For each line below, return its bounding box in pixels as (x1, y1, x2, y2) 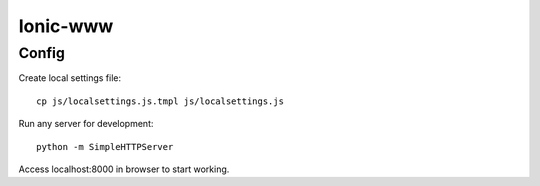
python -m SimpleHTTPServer (36, 141, 174, 152)
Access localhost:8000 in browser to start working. (18, 163, 230, 175)
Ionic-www (18, 15, 114, 37)
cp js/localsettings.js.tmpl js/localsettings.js (36, 95, 285, 107)
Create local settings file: (18, 72, 122, 84)
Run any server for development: (18, 118, 154, 130)
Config (18, 44, 65, 62)
